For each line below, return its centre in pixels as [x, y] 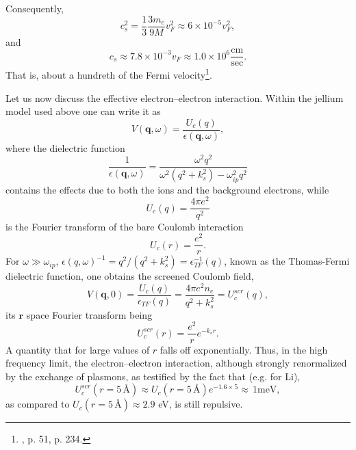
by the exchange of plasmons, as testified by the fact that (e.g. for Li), [153, 376]
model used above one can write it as [83, 111]
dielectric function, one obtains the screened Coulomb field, [130, 276]
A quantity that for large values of [78, 349]
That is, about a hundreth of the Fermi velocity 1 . [109, 74]
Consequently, [35, 8]
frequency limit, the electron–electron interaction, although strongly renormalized [176, 363]
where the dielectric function [65, 147]
